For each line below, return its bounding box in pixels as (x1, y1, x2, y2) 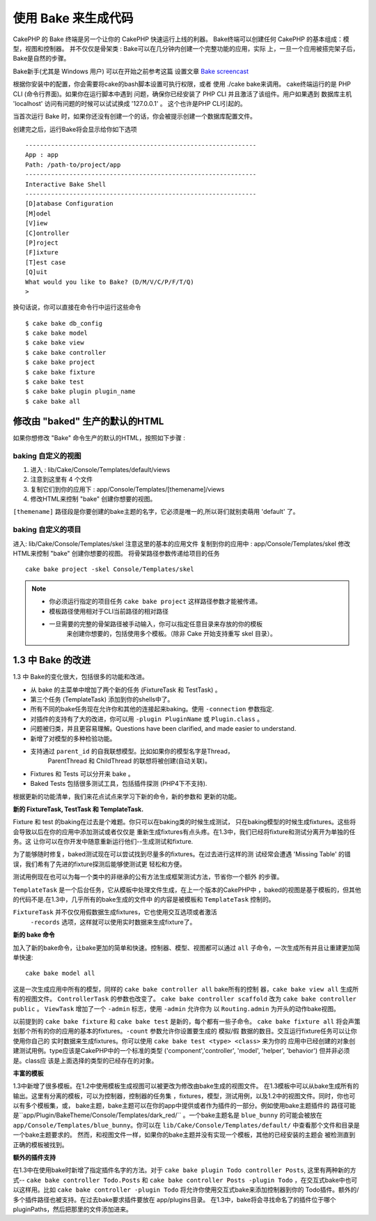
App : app (25, 151, 58, 159)
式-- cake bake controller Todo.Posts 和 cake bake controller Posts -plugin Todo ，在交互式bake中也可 (13, 1176, 358, 1184)
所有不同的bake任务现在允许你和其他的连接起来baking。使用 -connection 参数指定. (30, 705, 274, 713)
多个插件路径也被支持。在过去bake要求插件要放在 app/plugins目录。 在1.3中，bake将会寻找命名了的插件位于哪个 (13, 1195, 337, 1204)
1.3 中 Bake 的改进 (13, 654, 91, 666)
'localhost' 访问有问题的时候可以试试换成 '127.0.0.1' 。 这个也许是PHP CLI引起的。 (13, 99, 246, 107)
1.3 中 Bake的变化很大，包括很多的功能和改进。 (13, 673, 149, 681)
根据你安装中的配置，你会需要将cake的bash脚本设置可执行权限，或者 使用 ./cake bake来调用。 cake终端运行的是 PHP (13, 80, 351, 89)
